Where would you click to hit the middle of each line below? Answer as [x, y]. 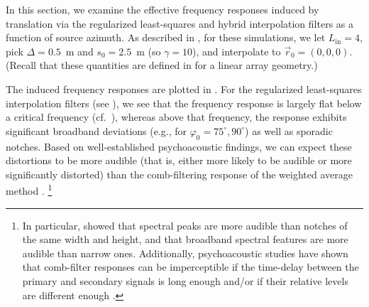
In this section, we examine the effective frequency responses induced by [163, 9]
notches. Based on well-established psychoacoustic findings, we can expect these [179, 146]
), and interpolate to [237, 51]
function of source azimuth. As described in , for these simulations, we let [166, 37]
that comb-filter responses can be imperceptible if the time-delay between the [191, 267]
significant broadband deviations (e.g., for [97, 130]
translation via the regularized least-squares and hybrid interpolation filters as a [180, 23]
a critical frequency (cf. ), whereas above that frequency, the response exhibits [176, 117]
